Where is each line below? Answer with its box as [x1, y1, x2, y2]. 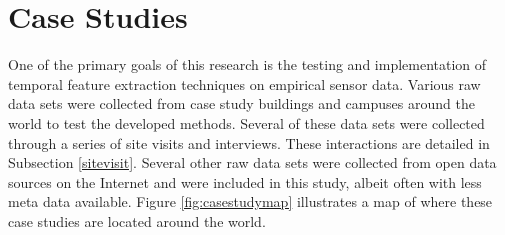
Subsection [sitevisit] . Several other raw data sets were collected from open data [8, 152, 497, 173]
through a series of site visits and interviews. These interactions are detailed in [8, 132, 490, 153]
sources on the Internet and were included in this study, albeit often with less [8, 171, 482, 192]
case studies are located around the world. [8, 210, 266, 231]
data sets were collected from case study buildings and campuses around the [8, 93, 475, 114]
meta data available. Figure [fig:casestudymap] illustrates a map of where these [8, 191, 493, 212]
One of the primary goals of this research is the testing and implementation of [8, 54, 487, 75]
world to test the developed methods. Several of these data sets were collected [8, 112, 485, 133]
